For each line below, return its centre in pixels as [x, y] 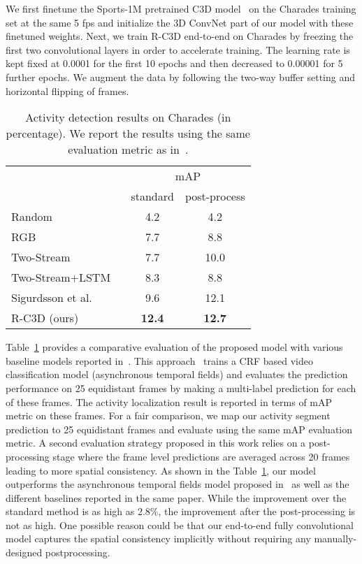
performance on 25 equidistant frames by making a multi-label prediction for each [181, 388]
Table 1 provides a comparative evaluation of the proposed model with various [174, 347]
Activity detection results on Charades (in [128, 117]
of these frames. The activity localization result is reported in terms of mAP [169, 402]
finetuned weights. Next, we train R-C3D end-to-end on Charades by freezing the [180, 36]
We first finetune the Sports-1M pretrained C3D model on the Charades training [181, 8]
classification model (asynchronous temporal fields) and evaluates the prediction [177, 374]
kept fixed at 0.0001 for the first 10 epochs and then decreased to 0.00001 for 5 [174, 63]
